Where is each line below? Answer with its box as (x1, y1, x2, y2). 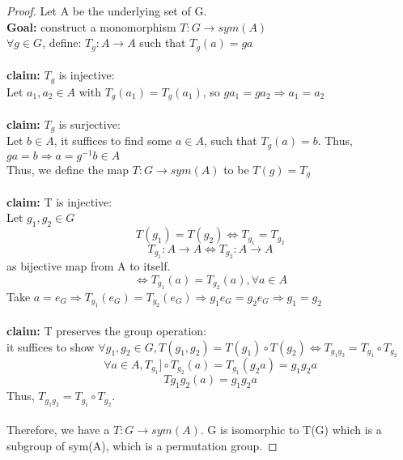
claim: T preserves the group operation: (6, 322, 207, 339)
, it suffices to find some (53, 132, 172, 149)
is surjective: (58, 115, 121, 132)
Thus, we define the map (6, 160, 129, 177)
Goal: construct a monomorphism (6, 18, 176, 35)
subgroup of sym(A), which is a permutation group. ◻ (6, 437, 278, 454)
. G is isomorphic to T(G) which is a (200, 421, 382, 438)
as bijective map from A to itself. (6, 257, 171, 274)
